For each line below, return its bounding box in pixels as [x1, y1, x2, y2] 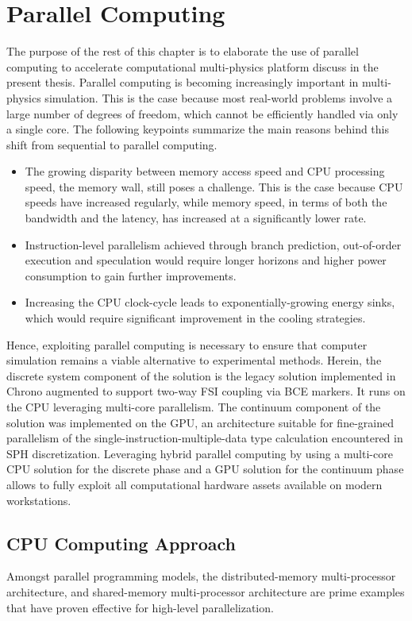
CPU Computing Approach [6, 530, 237, 555]
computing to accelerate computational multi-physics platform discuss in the [6, 58, 379, 75]
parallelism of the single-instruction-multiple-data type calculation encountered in [6, 430, 403, 446]
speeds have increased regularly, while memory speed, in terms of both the [25, 194, 387, 210]
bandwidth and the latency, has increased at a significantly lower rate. [25, 210, 367, 226]
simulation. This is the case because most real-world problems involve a [44, 89, 393, 106]
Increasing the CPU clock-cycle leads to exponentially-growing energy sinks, [25, 294, 395, 310]
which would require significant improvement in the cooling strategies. [25, 310, 366, 326]
